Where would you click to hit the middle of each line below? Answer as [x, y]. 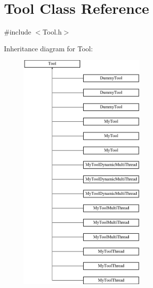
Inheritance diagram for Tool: [48, 48]
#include [18, 32]
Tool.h [52, 32]
